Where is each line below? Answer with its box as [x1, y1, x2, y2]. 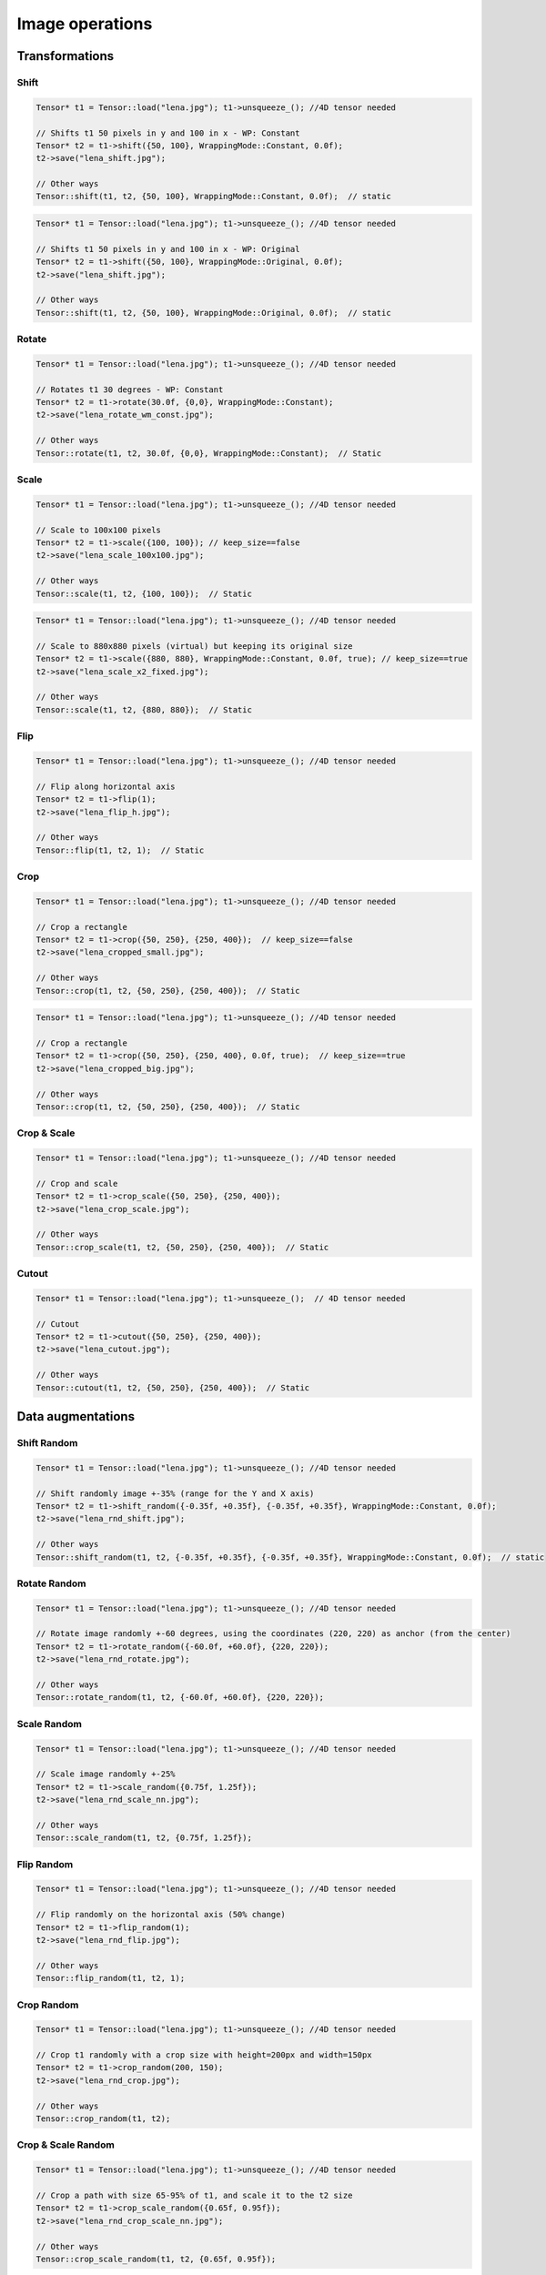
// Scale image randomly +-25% [35, 1769, 177, 1779]
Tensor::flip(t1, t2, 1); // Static [35, 844, 205, 855]
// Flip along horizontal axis [35, 781, 177, 792]
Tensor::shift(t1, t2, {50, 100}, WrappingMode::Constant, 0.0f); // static [35, 191, 391, 202]
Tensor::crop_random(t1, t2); [35, 2114, 171, 2124]
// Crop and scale [35, 1178, 118, 1188]
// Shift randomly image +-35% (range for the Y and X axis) [35, 1488, 315, 1499]
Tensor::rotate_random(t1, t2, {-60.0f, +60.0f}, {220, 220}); [35, 1693, 325, 1703]
